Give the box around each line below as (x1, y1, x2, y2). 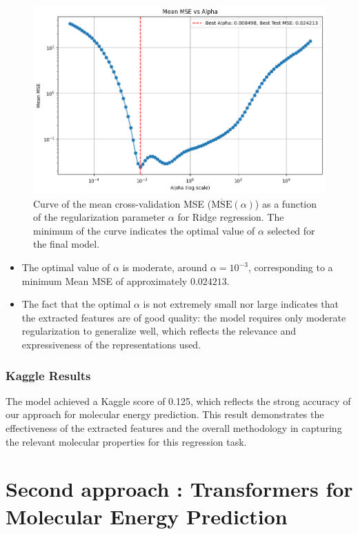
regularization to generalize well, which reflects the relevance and (21, 324, 297, 338)
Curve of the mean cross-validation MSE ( (33, 196, 212, 210)
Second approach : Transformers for (6, 475, 353, 503)
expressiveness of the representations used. (21, 337, 201, 352)
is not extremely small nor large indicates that (143, 297, 339, 311)
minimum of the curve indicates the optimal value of (33, 223, 255, 237)
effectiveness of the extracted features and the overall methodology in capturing (6, 421, 342, 435)
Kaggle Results (6, 366, 91, 384)
